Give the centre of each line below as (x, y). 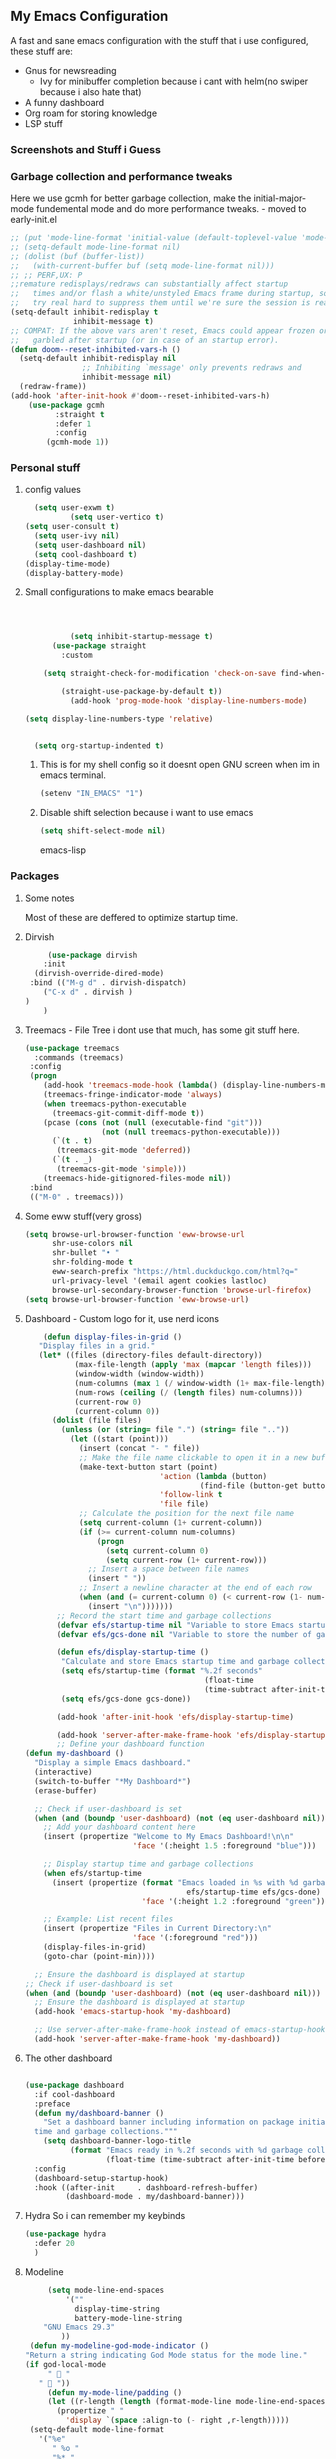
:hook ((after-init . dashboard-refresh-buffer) (146, 2187)
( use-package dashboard (74, 2085)
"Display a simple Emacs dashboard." (113, 1763)
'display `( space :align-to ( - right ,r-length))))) (177, 2420)
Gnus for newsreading (70, 70)
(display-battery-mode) (74, 573)
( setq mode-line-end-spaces (106, 2290)
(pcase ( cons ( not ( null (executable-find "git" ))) (153, 1122)
